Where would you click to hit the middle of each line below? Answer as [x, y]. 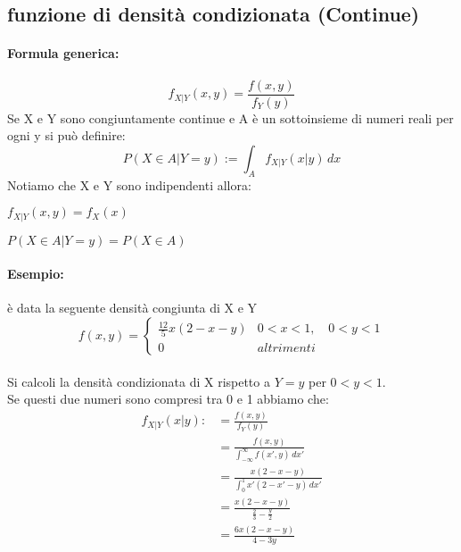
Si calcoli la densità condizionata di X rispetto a [139, 381]
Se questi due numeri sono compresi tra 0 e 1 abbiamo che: [168, 399]
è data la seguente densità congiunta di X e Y [132, 308]
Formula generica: [63, 53]
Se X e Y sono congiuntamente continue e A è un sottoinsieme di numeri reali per [230, 117]
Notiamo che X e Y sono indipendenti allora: [129, 184]
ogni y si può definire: [66, 135]
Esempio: [36, 274]
